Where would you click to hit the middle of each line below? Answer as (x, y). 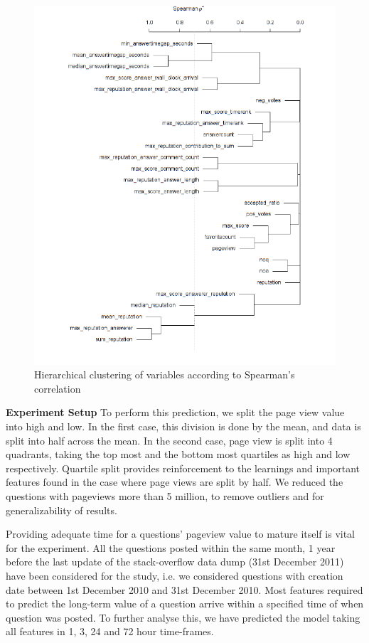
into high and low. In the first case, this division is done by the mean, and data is (183, 426)
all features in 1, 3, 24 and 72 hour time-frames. (110, 631)
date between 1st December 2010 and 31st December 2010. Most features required (184, 589)
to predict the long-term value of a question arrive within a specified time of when (185, 604)
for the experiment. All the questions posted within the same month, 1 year (171, 547)
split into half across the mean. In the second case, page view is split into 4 (169, 440)
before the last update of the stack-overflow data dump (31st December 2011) (175, 562)
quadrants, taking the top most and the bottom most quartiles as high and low (178, 454)
